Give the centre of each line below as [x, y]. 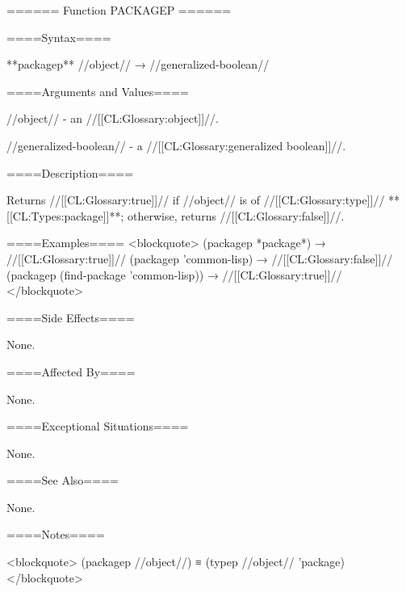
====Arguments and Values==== [98, 91]
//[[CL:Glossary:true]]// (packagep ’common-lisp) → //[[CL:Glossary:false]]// [200, 258]
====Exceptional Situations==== [98, 426]
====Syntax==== [59, 37]
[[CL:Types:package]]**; [65, 215]
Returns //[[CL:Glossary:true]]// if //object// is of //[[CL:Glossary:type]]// [196, 200]
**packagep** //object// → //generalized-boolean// [138, 64]
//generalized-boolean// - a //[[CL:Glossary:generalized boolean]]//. [176, 145]
